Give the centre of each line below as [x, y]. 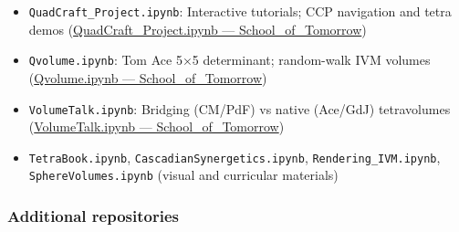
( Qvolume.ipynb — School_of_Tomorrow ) [148, 77]
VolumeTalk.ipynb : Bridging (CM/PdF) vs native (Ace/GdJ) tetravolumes [240, 108]
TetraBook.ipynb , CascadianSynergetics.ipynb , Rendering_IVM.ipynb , [235, 157]
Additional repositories [93, 215]
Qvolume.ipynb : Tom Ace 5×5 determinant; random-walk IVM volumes [229, 60]
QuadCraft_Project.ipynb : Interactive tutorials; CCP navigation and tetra [240, 11]
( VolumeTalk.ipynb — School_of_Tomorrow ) [156, 127]
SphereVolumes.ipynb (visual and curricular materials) [183, 175]
